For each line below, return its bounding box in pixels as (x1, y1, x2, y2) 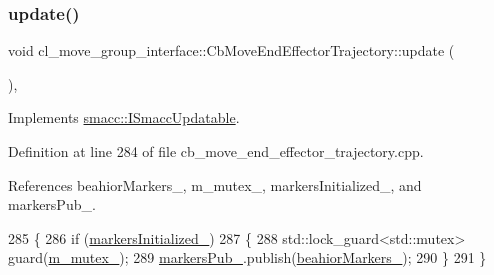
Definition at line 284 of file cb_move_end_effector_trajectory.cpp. (8, 141, 424, 161)
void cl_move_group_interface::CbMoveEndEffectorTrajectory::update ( (8, 40, 455, 61)
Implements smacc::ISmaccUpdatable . (8, 107, 240, 128)
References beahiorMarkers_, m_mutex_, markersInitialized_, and (8, 174, 422, 195)
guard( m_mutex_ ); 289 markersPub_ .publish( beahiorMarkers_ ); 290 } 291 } (8, 247, 487, 268)
